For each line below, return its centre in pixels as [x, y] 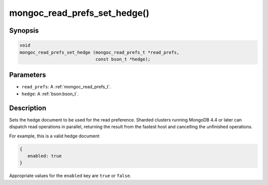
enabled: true [45, 156]
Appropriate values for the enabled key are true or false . [70, 176]
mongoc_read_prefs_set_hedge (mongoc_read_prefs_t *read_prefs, [100, 52]
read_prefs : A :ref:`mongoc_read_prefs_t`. [66, 87]
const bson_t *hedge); [123, 59]
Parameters [28, 75]
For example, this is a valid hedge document [54, 136]
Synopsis [24, 31]
